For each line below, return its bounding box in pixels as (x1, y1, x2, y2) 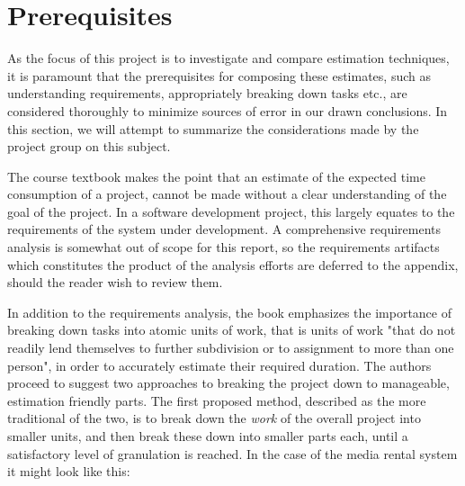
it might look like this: (7, 462, 130, 481)
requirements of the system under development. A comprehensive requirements (7, 220, 442, 238)
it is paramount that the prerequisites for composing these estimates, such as (7, 66, 431, 85)
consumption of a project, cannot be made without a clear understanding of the (7, 184, 447, 203)
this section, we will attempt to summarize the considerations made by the (7, 119, 419, 138)
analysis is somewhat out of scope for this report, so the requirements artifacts (7, 238, 440, 256)
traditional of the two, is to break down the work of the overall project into (7, 409, 421, 427)
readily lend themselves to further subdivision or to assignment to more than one (7, 338, 454, 357)
